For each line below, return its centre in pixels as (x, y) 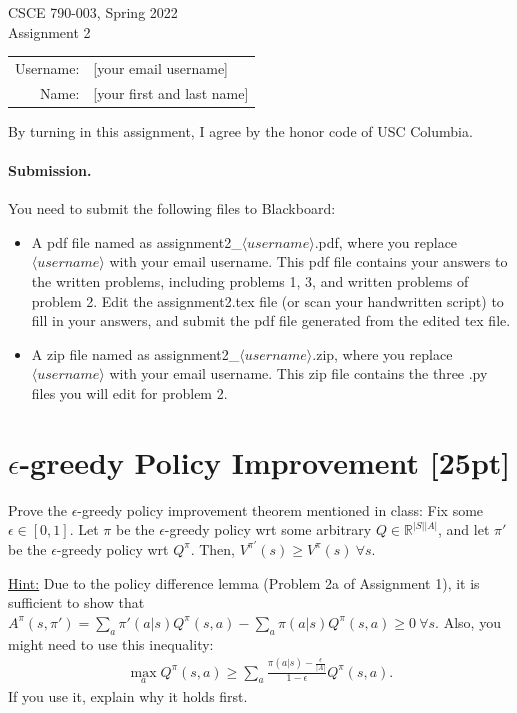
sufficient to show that (76, 602)
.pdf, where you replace (386, 241)
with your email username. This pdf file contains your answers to (308, 261)
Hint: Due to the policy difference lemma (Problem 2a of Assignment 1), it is (244, 582)
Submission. (50, 170)
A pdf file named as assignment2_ (136, 241)
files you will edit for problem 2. (129, 393)
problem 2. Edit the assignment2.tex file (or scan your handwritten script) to (267, 300)
